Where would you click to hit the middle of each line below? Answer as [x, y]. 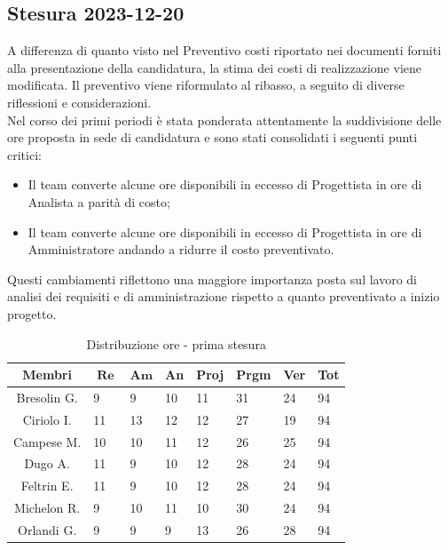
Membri [47, 375]
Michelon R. [47, 508]
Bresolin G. [47, 397]
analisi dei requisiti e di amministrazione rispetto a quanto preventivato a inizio [224, 296]
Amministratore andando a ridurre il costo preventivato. [181, 249]
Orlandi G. [47, 530]
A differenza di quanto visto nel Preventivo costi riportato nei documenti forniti [224, 50]
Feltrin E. [47, 486]
